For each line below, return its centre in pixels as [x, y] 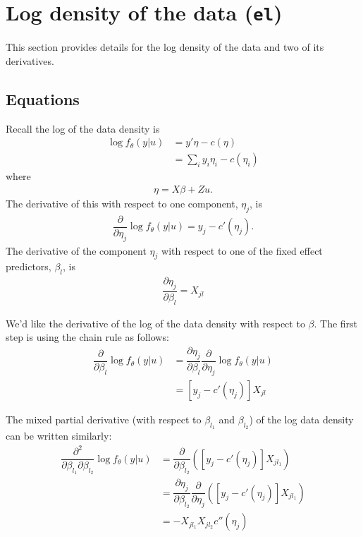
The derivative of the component [76, 250]
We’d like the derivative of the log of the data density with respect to [155, 323]
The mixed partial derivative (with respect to [104, 419]
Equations [43, 98]
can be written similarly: [59, 435]
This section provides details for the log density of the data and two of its [165, 47]
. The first [336, 323]
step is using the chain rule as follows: [87, 337]
